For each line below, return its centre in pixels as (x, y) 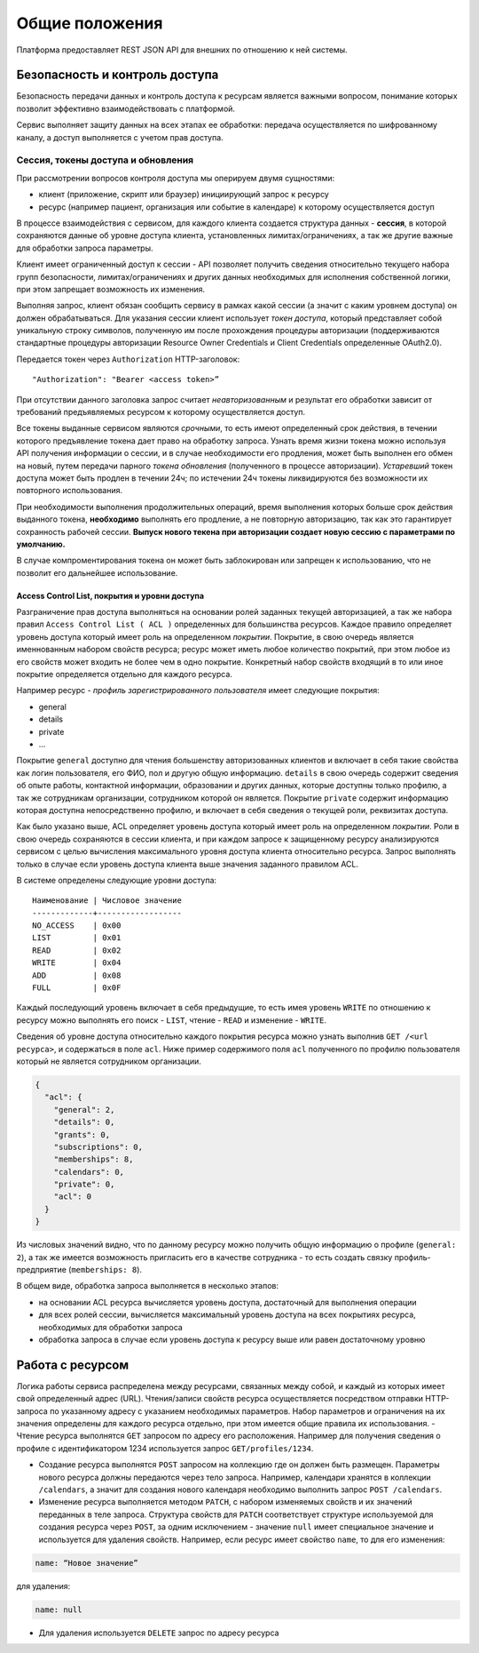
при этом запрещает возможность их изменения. (111, 289)
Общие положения (90, 23)
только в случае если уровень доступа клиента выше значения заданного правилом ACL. (188, 864)
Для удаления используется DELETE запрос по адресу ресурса (159, 1633)
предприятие (41, 1270)
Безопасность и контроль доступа (118, 75)
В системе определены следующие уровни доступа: (117, 880)
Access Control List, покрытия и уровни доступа (110, 595)
